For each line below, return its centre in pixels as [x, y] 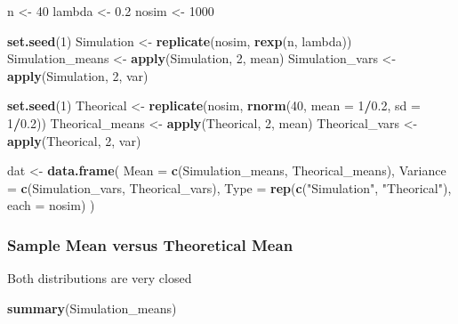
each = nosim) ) [51, 205]
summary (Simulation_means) [92, 308]
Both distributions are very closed [100, 278]
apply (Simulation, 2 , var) [78, 75]
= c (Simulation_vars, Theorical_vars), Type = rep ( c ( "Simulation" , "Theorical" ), [229, 187]
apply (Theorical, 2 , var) [74, 140]
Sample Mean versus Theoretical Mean [150, 244]
